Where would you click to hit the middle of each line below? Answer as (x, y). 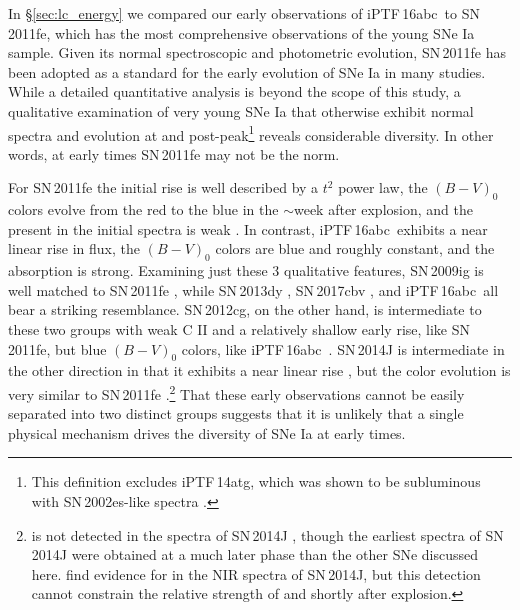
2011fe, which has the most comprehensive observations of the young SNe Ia (241, 32)
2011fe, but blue (57, 348)
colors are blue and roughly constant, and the (355, 248)
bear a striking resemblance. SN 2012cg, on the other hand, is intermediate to (245, 309)
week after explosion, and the (383, 209)
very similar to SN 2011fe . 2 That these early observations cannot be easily (236, 392)
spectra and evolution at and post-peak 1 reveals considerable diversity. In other (251, 133)
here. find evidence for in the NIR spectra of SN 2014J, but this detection (256, 573)
